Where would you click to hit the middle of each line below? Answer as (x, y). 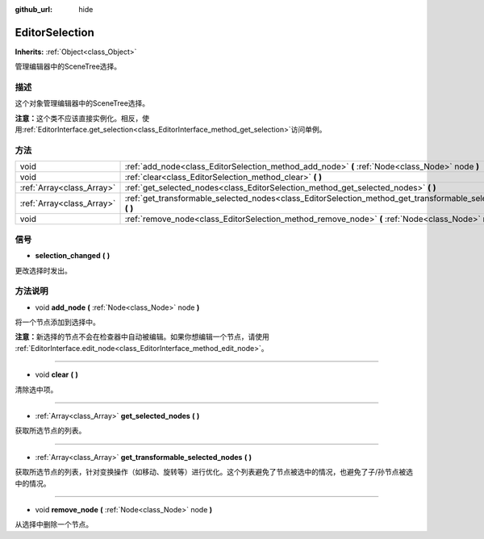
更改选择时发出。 (43, 270)
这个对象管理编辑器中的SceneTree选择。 (82, 103)
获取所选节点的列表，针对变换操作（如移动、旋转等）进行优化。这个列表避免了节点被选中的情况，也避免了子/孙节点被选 (214, 472)
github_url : (33, 9)
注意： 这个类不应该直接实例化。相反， (79, 118)
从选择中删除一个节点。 (54, 524)
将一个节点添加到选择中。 (57, 322)
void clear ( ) (56, 374)
